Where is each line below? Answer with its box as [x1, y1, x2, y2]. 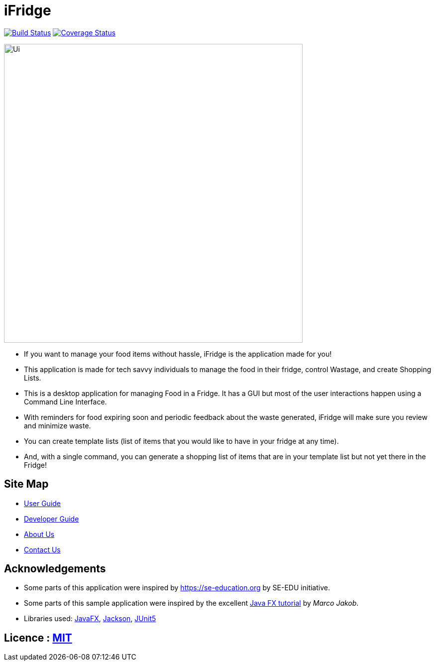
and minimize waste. [24, 421, 91, 430]
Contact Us [24, 545, 61, 554]
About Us [24, 530, 55, 538]
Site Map [4, 478, 49, 491]
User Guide [24, 499, 61, 508]
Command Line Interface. [24, 397, 107, 406]
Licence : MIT [4, 631, 72, 644]
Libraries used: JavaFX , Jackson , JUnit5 [24, 614, 156, 623]
